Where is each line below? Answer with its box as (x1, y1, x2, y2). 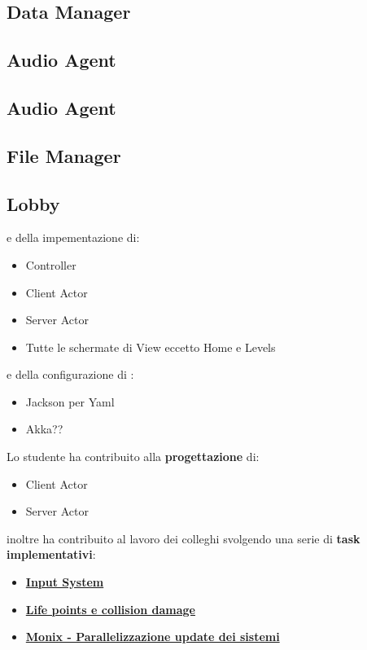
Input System (25, 573, 104, 591)
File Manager (7, 143, 121, 168)
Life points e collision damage (25, 600, 195, 617)
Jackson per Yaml (25, 393, 115, 410)
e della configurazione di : (7, 366, 134, 383)
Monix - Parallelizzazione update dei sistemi (25, 628, 280, 645)
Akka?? (25, 420, 63, 437)
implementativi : (7, 546, 96, 563)
